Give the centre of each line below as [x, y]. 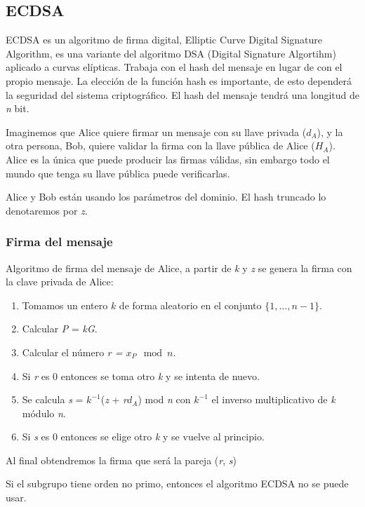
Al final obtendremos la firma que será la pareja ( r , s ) [121, 460]
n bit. [18, 108]
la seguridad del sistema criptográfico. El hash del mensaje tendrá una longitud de [182, 94]
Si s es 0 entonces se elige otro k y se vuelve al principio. [143, 437]
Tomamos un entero [65, 305]
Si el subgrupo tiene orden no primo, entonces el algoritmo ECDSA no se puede [177, 484]
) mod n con [164, 399]
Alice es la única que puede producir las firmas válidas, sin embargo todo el [168, 159]
